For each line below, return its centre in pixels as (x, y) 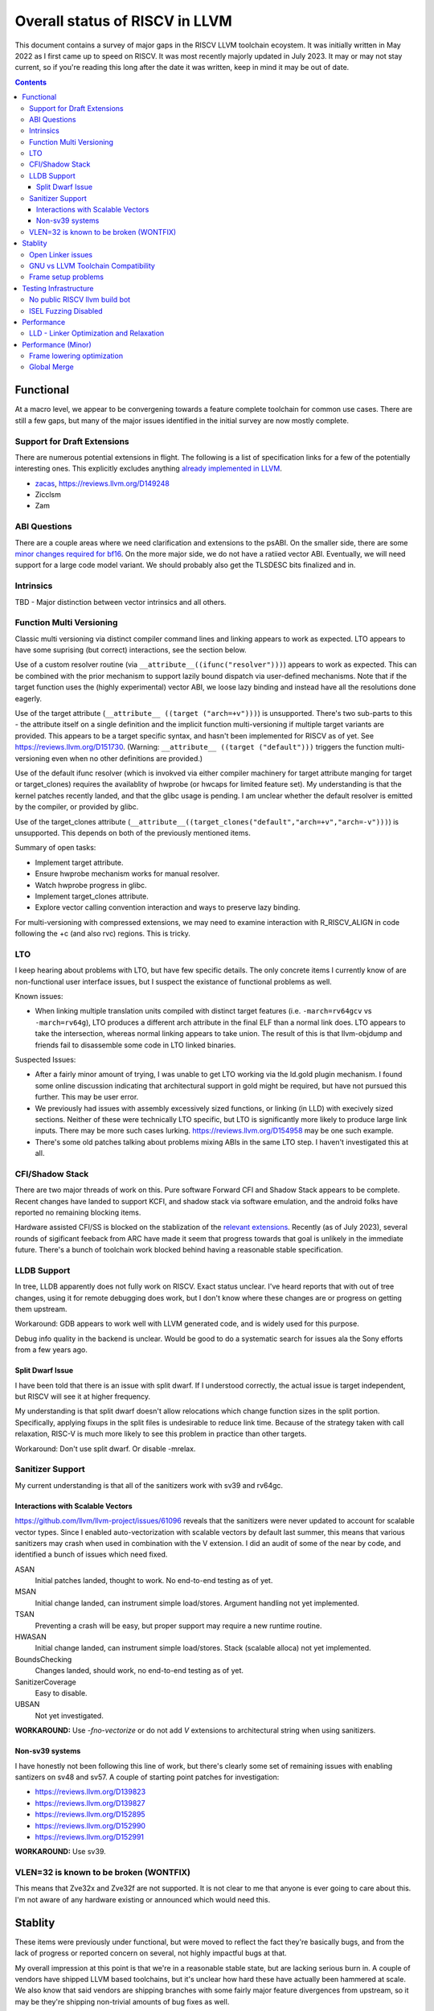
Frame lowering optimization (76, 356)
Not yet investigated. (69, 1715)
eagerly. (29, 698)
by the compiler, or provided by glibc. (77, 807)
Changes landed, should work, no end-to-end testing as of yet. (139, 1671)
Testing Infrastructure (58, 288)
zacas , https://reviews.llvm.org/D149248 (102, 483)
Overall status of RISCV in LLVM (123, 21)
